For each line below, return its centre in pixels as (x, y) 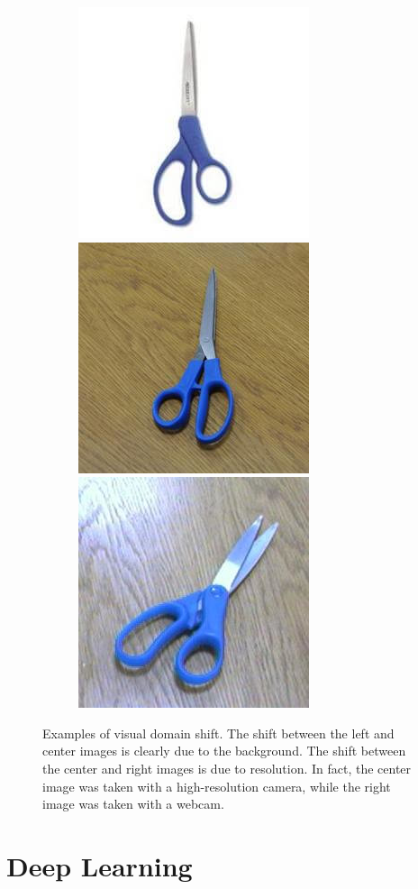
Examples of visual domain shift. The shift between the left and (218, 733)
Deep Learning (100, 865)
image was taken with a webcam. (133, 804)
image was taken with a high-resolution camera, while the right (217, 786)
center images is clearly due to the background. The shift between (224, 751)
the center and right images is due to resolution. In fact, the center (227, 768)
